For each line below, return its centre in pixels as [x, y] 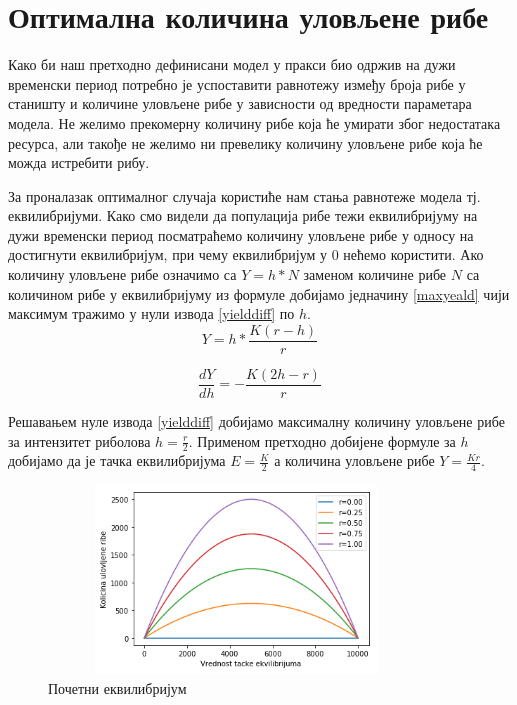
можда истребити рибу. [79, 162]
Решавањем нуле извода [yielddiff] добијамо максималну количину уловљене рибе [256, 420]
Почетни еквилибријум [117, 687]
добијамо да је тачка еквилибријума [117, 460]
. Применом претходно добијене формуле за [322, 440]
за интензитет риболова [79, 440]
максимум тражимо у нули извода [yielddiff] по [151, 313]
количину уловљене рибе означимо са [122, 274]
